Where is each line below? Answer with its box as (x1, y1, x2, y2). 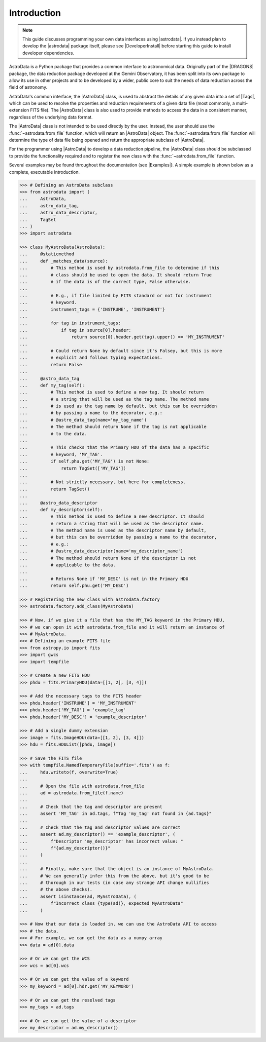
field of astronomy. (9, 84, 48, 90)
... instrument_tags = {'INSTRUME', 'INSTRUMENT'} (19, 307, 165, 312)
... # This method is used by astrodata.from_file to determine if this (19, 265, 220, 271)
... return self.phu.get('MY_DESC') (19, 583, 129, 588)
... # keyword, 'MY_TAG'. (19, 452, 103, 457)
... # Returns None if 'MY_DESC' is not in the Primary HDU (19, 576, 189, 581)
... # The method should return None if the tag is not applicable (19, 424, 207, 429)
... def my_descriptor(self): (19, 506, 103, 512)
